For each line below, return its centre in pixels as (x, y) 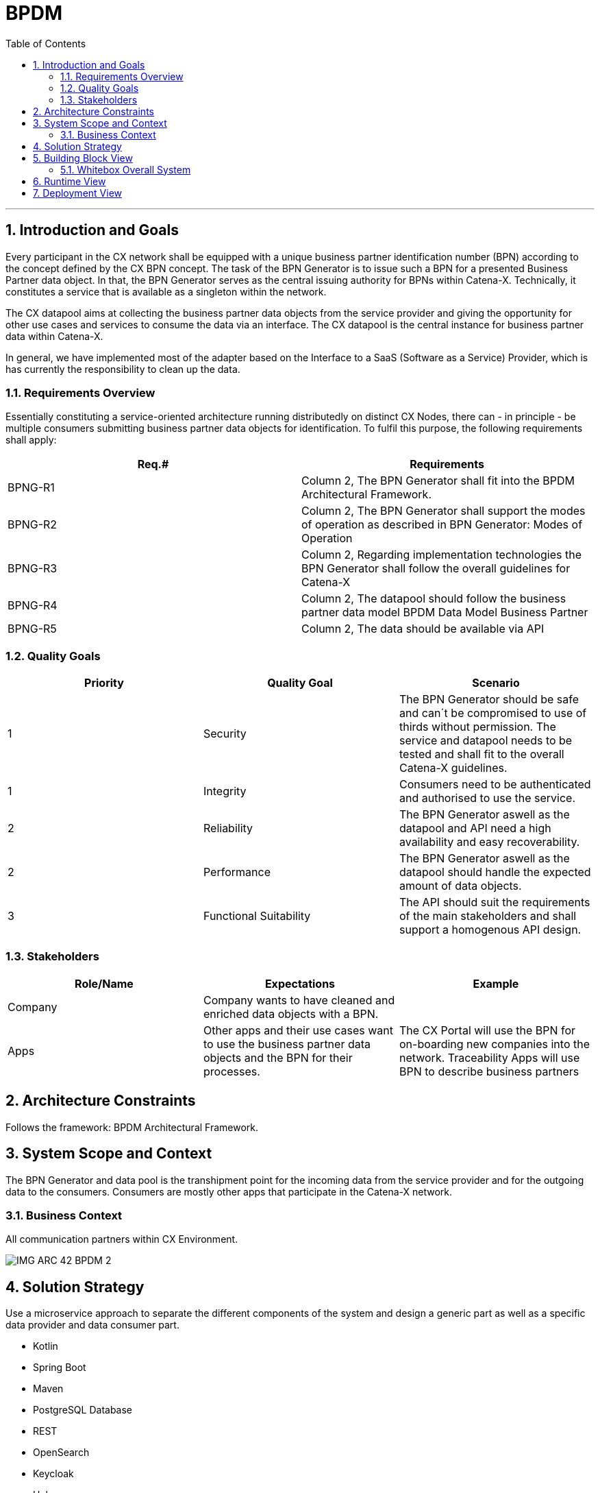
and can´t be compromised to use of (493, 713)
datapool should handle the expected (495, 872)
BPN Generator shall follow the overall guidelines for (436, 569)
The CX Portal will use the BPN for (487, 1030)
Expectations (300, 983)
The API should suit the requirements (495, 902)
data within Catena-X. (54, 336)
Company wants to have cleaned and (299, 1000)
